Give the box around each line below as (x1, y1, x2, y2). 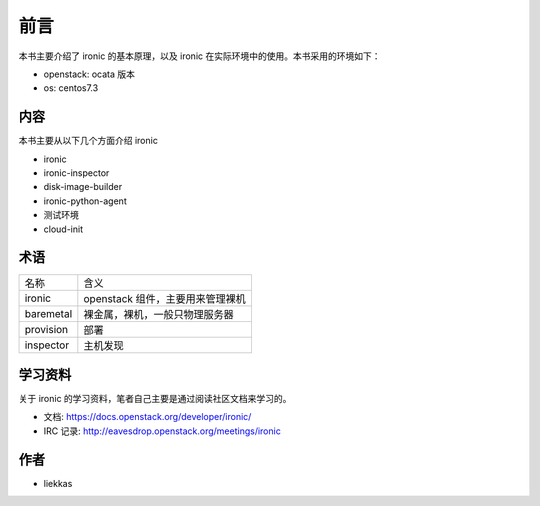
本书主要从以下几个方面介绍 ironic (18, 135, 159, 147)
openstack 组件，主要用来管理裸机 (83, 292, 247, 306)
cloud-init (43, 223, 84, 235)
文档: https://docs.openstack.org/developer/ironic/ (43, 411, 252, 423)
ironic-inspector (43, 167, 110, 179)
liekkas (43, 477, 73, 489)
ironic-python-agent (43, 195, 127, 207)
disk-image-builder (43, 181, 123, 193)
